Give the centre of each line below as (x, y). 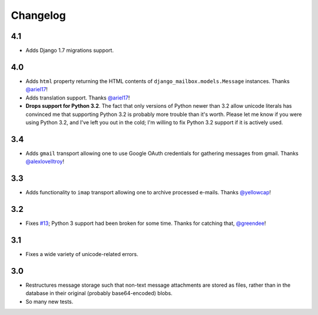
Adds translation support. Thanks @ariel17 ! (78, 98)
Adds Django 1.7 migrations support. (70, 51)
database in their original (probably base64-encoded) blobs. (99, 293)
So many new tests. (49, 301)
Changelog (38, 15)
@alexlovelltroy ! (45, 161)
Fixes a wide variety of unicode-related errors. (82, 254)
